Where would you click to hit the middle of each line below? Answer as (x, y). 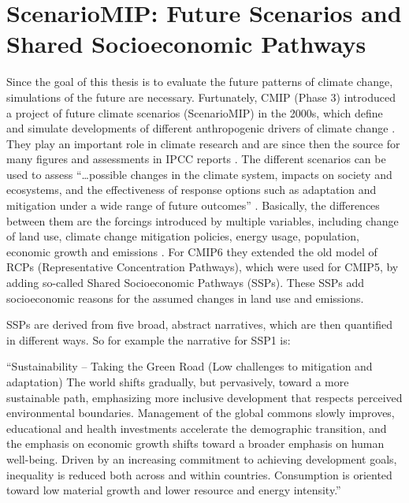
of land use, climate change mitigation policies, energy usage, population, (183, 236)
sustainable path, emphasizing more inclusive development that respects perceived (204, 397)
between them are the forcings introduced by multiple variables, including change (203, 220)
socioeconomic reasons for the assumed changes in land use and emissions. (185, 298)
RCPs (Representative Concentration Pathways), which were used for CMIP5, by (203, 267)
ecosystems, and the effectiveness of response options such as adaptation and (191, 190)
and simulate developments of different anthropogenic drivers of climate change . (201, 128)
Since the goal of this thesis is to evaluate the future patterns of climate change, (200, 82)
